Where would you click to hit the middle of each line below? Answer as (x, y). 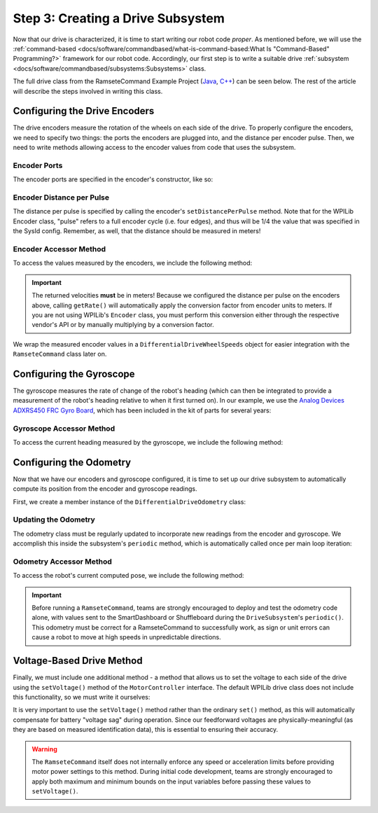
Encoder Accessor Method (59, 249)
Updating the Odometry (54, 520)
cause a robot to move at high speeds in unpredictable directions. (127, 637)
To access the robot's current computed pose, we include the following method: (128, 576)
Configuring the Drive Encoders (84, 111)
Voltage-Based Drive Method (78, 661)
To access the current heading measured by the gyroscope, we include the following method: (148, 442)
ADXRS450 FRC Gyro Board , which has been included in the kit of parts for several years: (142, 410)
